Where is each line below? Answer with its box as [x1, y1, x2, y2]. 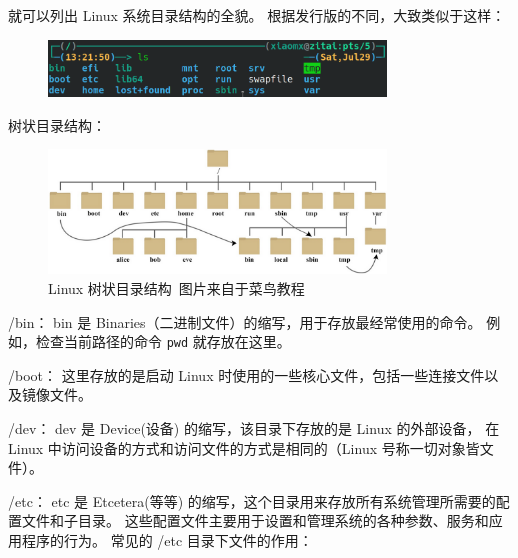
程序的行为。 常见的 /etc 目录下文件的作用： [21, 529, 313, 550]
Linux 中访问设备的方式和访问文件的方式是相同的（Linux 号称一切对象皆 [8, 437, 480, 458]
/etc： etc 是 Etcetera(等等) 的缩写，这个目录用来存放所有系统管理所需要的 [8, 490, 496, 511]
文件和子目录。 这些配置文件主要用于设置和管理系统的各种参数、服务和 [21, 510, 489, 531]
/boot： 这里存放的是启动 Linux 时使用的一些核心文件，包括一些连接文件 [8, 364, 485, 385]
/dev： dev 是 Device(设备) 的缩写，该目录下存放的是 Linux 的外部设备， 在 [8, 417, 500, 438]
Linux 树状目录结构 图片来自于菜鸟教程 [48, 277, 305, 298]
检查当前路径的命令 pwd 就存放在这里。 [35, 331, 291, 352]
